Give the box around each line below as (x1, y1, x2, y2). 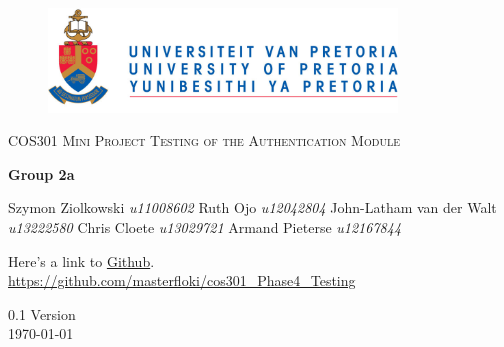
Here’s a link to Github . (8, 250, 155, 271)
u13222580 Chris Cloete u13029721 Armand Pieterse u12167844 (8, 216, 402, 237)
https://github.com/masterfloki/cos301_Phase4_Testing (8, 270, 356, 291)
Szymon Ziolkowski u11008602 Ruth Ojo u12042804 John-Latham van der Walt (8, 197, 497, 218)
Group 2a (8, 163, 75, 184)
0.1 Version (8, 303, 76, 324)
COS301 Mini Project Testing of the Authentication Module (8, 130, 400, 151)
